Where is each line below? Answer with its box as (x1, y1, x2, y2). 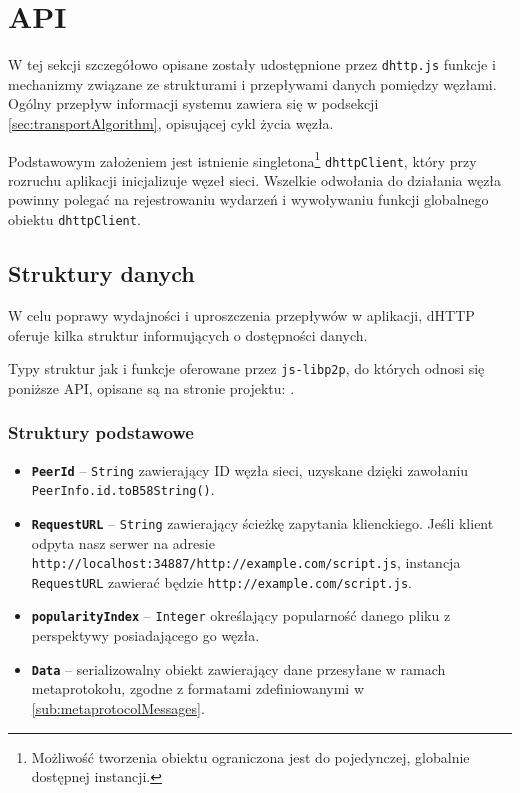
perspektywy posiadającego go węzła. (31, 625, 260, 646)
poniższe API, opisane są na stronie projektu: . (8, 377, 295, 398)
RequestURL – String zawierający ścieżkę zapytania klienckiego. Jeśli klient (31, 512, 494, 533)
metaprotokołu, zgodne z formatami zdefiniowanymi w (31, 678, 365, 699)
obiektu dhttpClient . (8, 209, 141, 230)
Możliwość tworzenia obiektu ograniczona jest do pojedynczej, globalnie (31, 746, 470, 767)
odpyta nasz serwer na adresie (31, 532, 215, 553)
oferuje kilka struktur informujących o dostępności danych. (8, 324, 368, 345)
